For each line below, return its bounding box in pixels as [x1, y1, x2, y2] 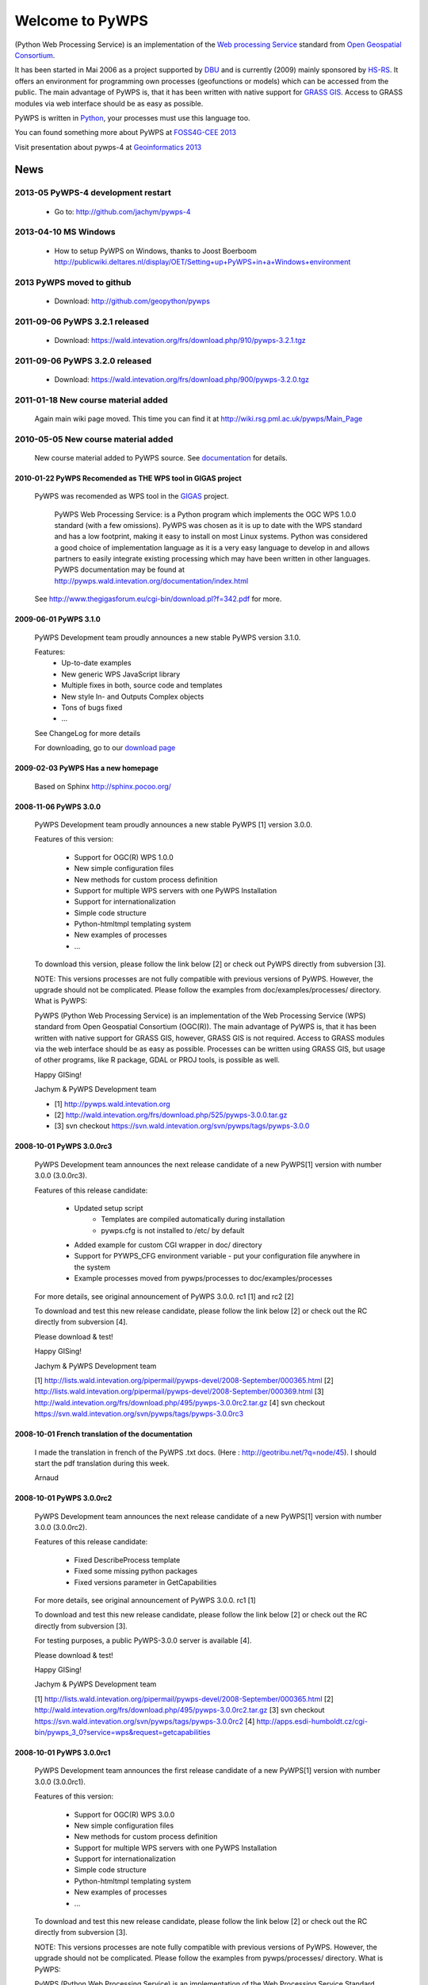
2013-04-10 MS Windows [14, 226, 116, 237]
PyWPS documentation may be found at [54, 565, 185, 575]
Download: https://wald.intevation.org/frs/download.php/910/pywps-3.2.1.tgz [54, 335, 307, 345]
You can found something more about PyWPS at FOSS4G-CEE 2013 [14, 128, 237, 137]
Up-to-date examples [61, 658, 132, 668]
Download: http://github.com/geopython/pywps [54, 296, 210, 306]
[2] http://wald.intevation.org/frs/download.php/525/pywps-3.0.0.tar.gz [54, 1110, 288, 1120]
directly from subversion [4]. [34, 1317, 128, 1327]
